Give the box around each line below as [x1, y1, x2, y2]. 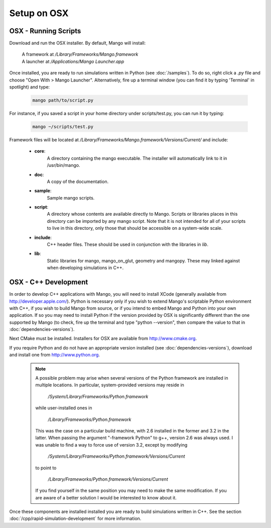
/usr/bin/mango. [47, 162, 80, 168]
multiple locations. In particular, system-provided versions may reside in [35, 382, 184, 388]
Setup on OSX [9, 8, 69, 19]
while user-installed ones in [35, 405, 92, 411]
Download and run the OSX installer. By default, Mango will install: [9, 40, 146, 46]
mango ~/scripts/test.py [32, 124, 94, 129]
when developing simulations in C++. [47, 265, 124, 271]
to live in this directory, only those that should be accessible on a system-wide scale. [47, 225, 223, 231]
